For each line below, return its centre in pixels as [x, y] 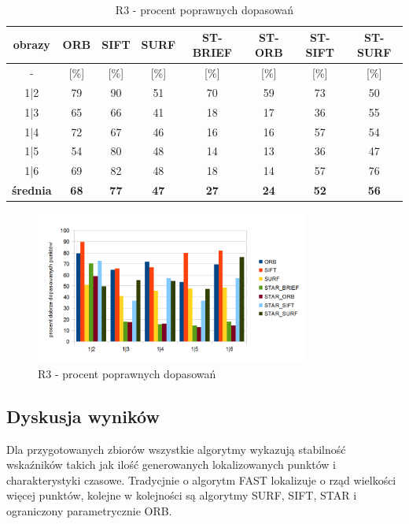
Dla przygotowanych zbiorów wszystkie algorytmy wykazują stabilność [176, 449]
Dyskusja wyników [83, 416]
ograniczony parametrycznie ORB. [89, 510]
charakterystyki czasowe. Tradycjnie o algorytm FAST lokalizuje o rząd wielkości [201, 479]
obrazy [31, 45]
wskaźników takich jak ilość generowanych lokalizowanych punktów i [171, 465]
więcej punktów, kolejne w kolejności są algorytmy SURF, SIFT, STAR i [182, 495]
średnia [32, 190]
